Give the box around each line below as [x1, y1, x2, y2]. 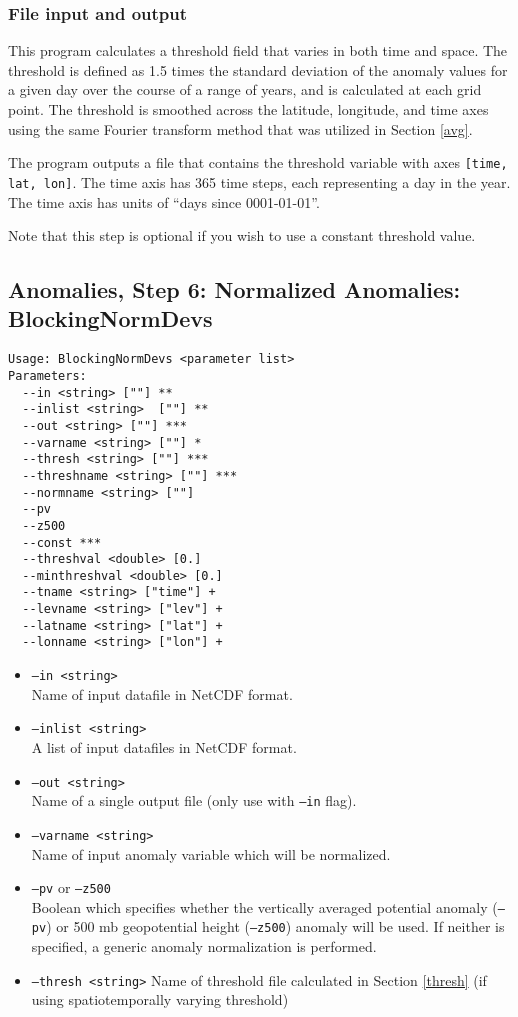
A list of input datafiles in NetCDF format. [31, 737, 297, 757]
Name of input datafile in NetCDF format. [31, 683, 293, 704]
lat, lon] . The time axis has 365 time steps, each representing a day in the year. [8, 171, 511, 192]
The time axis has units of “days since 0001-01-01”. [8, 191, 320, 212]
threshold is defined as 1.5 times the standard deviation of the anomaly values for [8, 59, 508, 80]
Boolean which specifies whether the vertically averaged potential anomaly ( [31, 896, 498, 917]
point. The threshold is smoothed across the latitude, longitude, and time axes [8, 99, 489, 119]
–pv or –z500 [31, 877, 111, 898]
